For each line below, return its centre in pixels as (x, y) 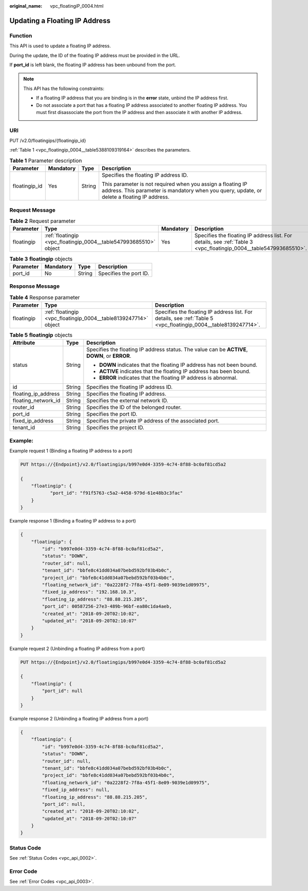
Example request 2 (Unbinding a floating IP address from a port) (77, 648)
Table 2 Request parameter (42, 221)
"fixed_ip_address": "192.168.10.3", (89, 592)
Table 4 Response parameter (45, 297)
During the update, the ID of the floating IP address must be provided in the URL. (95, 55)
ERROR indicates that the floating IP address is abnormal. (168, 378)
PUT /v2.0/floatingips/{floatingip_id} (48, 141)
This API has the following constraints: (64, 88)
